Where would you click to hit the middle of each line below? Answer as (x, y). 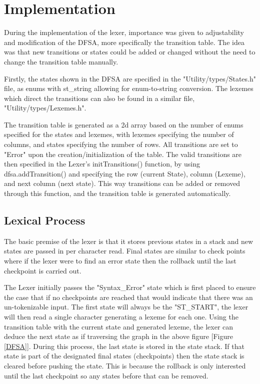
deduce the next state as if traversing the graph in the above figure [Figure (118, 336)
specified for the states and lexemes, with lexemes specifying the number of (119, 134)
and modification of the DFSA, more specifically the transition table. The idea (124, 42)
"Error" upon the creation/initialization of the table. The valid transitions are (123, 154)
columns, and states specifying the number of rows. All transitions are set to (121, 144)
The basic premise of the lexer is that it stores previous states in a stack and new (129, 241)
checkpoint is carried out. (43, 270)
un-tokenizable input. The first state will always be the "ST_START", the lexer (126, 307)
